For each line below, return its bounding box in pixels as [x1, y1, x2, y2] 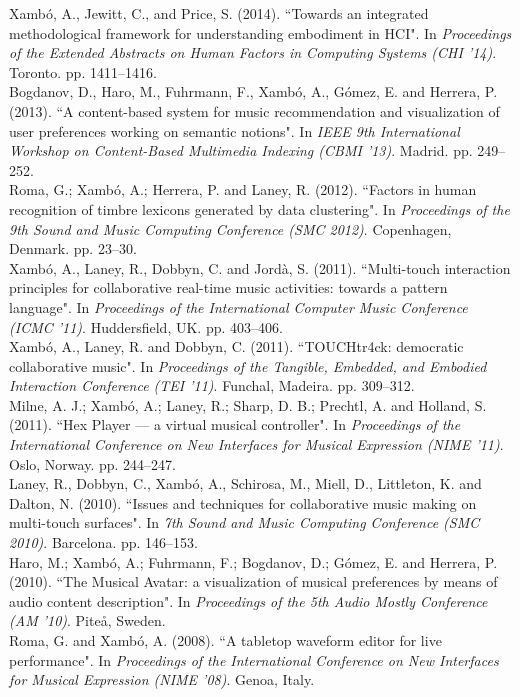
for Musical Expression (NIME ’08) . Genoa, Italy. [9, 669, 315, 690]
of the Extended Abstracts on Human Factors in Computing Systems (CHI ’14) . [9, 42, 497, 63]
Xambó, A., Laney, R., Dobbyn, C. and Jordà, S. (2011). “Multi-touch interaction [9, 257, 511, 278]
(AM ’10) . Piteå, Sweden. [9, 610, 166, 631]
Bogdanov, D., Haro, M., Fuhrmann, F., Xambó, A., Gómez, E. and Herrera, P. [9, 81, 498, 102]
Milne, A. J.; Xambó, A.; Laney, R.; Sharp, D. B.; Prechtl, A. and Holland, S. [9, 394, 487, 415]
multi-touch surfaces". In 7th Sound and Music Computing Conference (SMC [9, 512, 480, 533]
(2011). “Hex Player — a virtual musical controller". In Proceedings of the [9, 414, 461, 435]
